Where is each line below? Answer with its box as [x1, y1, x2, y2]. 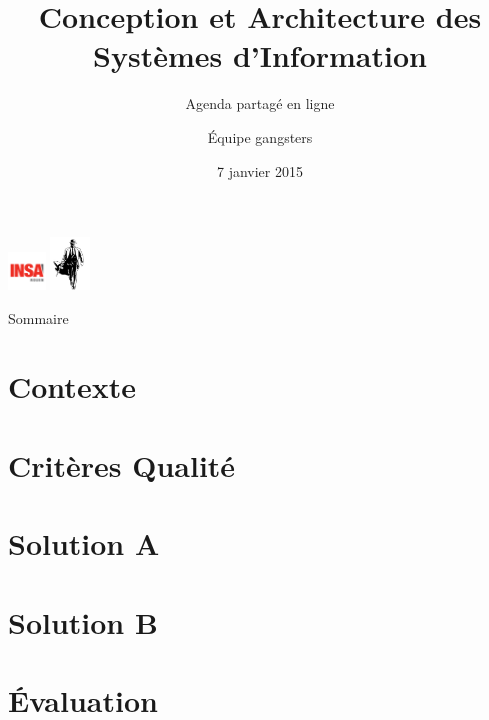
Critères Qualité [8, 444, 236, 485]
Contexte [8, 366, 136, 407]
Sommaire [8, 307, 69, 328]
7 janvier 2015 [217, 160, 303, 181]
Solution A [8, 523, 160, 564]
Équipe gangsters [207, 126, 313, 147]
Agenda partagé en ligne [185, 93, 335, 114]
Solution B [8, 601, 158, 642]
